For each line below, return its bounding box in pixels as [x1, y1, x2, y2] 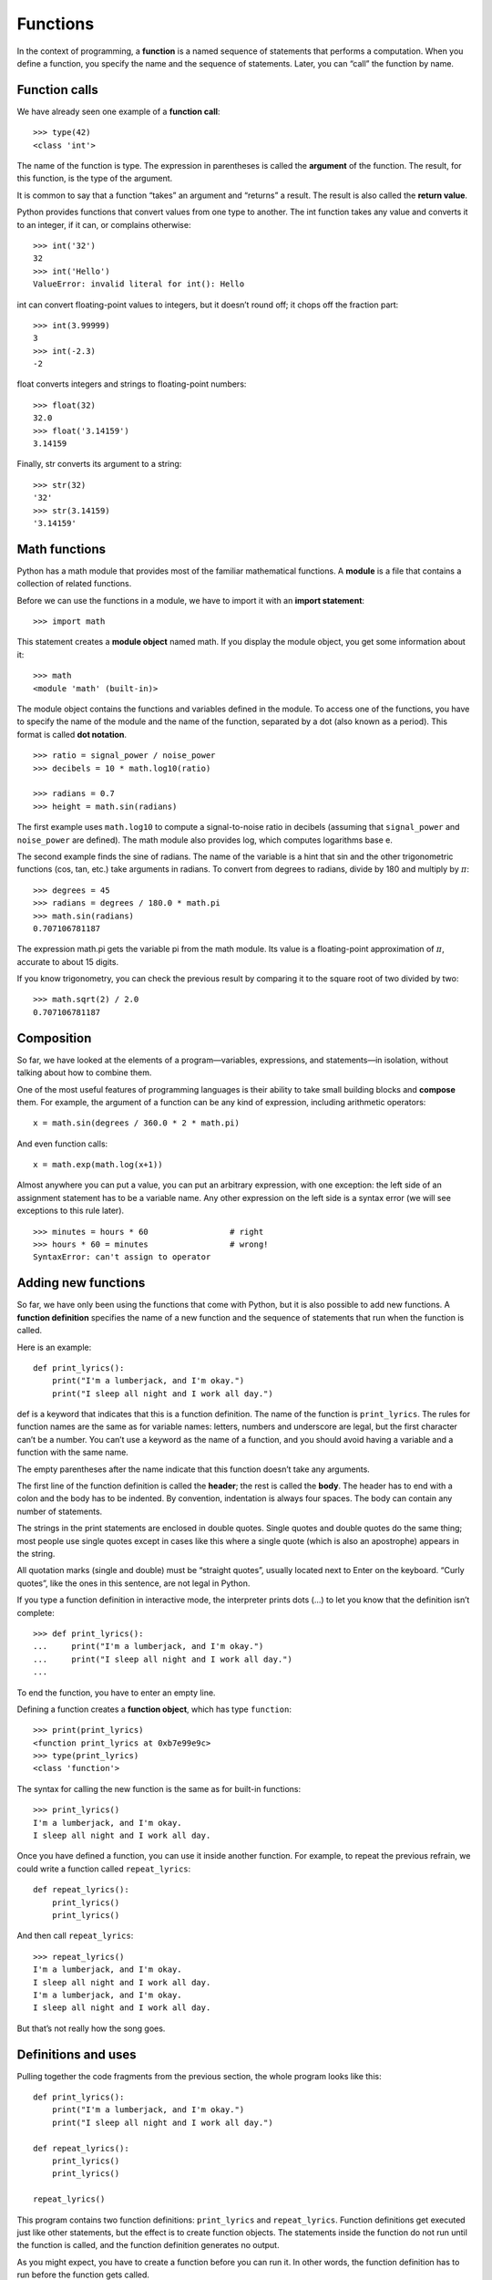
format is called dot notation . [16, 729, 128, 740]
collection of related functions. [16, 578, 132, 589]
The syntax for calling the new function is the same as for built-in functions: [16, 1783, 302, 1794]
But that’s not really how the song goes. [16, 2023, 166, 2034]
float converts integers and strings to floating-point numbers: [16, 378, 247, 389]
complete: [16, 1607, 55, 1618]
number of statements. [16, 1506, 103, 1517]
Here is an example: [16, 1342, 92, 1352]
